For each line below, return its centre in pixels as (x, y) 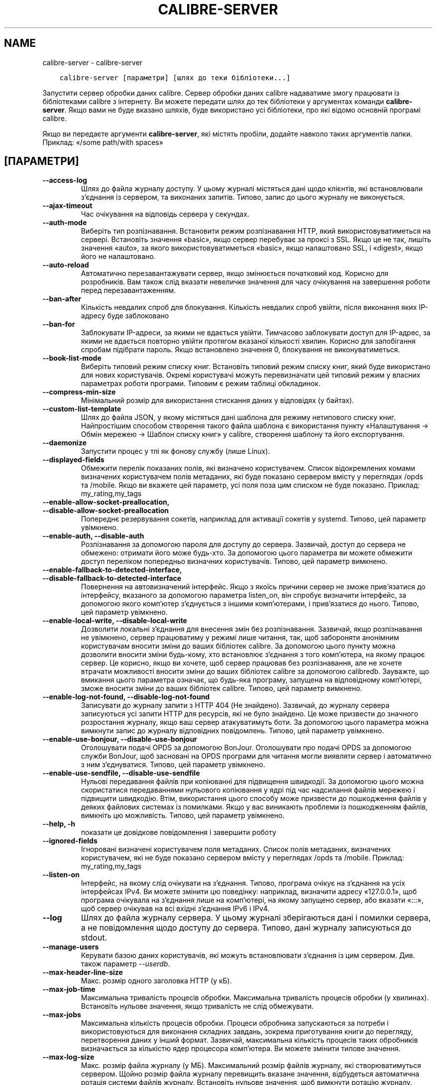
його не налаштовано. (118, 257)
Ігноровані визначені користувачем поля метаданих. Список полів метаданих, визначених (236, 849)
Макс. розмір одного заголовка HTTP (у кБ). (156, 981)
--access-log (65, 180)
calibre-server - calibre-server (92, 62)
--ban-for (59, 324)
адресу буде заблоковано (125, 316)
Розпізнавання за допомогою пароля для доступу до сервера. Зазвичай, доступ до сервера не (243, 544)
